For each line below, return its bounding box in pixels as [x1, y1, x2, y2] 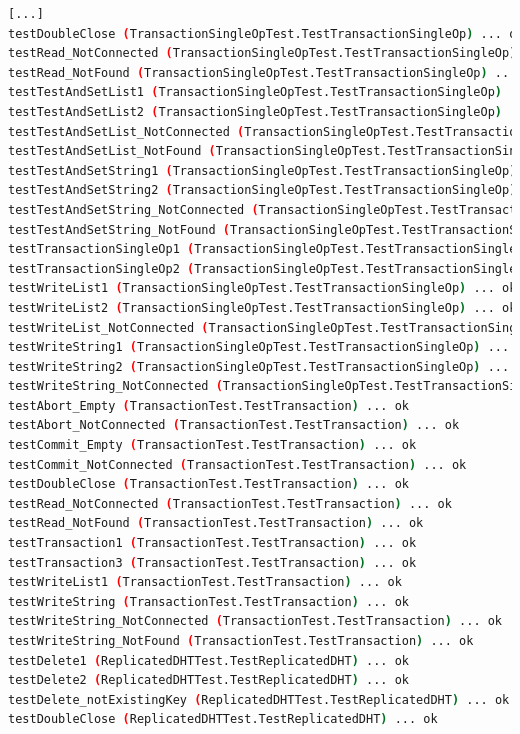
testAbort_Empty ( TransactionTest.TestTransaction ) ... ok [8, 398, 409, 413]
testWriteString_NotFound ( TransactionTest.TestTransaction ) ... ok [8, 634, 474, 648]
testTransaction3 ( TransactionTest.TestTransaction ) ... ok [8, 555, 417, 570]
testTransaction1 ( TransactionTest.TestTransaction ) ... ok [8, 536, 417, 551]
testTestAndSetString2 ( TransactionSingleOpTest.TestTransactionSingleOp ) [8, 183, 517, 198]
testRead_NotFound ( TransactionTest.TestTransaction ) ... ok [8, 516, 424, 531]
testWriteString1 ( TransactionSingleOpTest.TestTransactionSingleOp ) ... [8, 340, 510, 355]
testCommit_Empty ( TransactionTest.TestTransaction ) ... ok [8, 438, 417, 453]
